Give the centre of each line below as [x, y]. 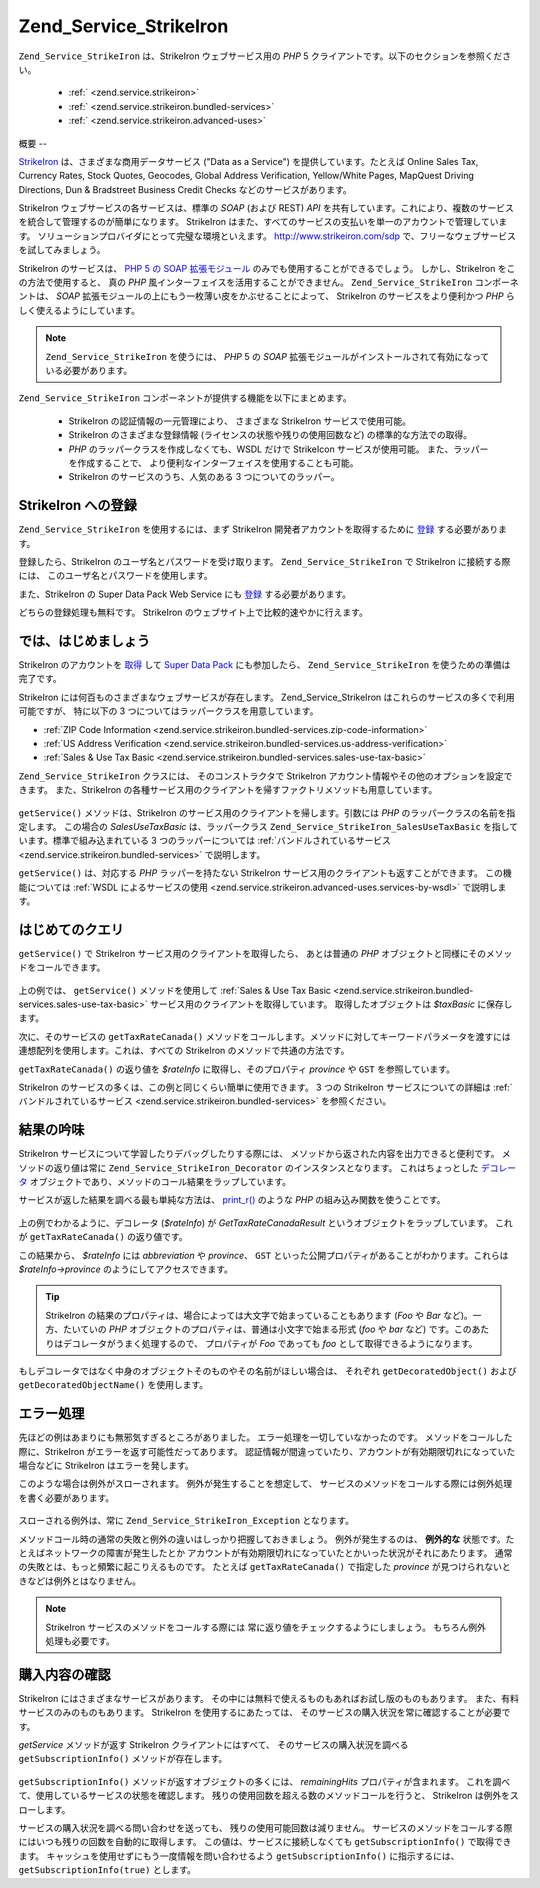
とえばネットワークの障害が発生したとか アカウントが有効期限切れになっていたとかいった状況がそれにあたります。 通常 [265, 1552]
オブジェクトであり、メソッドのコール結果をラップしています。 [160, 1182]
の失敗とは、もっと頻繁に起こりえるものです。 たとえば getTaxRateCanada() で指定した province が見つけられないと [264, 1567]
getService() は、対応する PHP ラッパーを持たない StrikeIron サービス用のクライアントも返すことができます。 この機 [265, 873]
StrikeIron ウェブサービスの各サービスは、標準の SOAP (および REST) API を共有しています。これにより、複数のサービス [266, 208]
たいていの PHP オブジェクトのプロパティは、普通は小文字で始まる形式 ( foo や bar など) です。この [267, 1329]
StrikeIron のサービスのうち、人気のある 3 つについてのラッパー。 [204, 477]
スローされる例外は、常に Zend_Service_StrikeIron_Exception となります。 [186, 1521]
